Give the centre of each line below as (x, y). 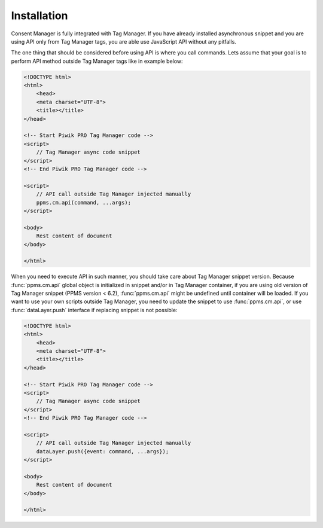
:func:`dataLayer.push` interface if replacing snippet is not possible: (94, 310)
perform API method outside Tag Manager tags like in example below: (97, 61)
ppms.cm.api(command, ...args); (84, 202)
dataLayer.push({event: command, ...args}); (103, 451)
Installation (39, 16)
